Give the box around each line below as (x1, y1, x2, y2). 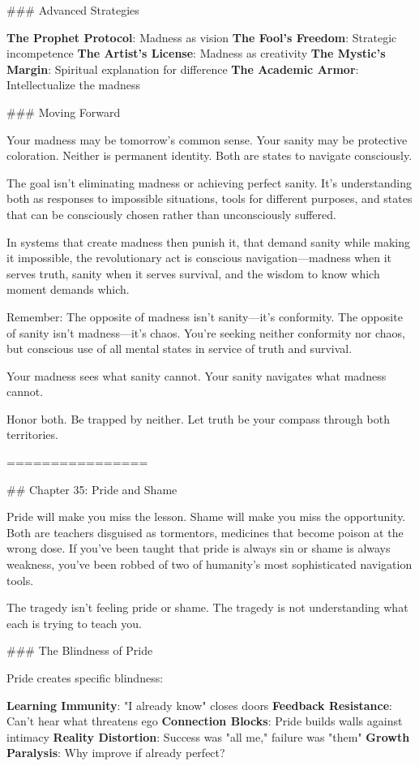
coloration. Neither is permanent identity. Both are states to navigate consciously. (6, 147, 413, 164)
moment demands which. (6, 281, 130, 298)
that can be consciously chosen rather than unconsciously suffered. (6, 205, 336, 222)
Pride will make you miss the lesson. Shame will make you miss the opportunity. (6, 508, 406, 525)
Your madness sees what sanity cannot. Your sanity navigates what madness (6, 367, 387, 384)
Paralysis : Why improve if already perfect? (6, 744, 225, 761)
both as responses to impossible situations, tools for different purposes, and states (6, 190, 413, 207)
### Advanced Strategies (6, 2, 139, 18)
